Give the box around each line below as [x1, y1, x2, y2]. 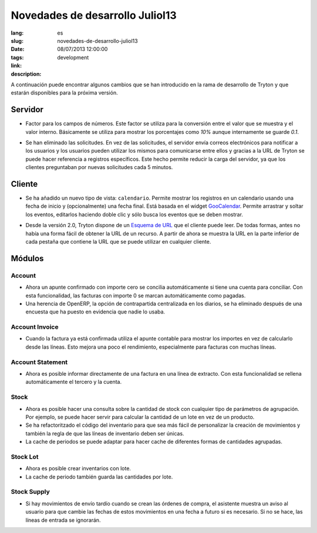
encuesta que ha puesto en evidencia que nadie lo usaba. [25, 308, 166, 315]
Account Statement [11, 358, 68, 366]
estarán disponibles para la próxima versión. [11, 89, 118, 96]
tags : [11, 53, 24, 61]
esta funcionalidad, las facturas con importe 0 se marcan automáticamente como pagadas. [25, 292, 246, 299]
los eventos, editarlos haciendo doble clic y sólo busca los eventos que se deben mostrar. [25, 211, 244, 218]
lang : [11, 29, 24, 36]
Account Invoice [11, 323, 59, 331]
